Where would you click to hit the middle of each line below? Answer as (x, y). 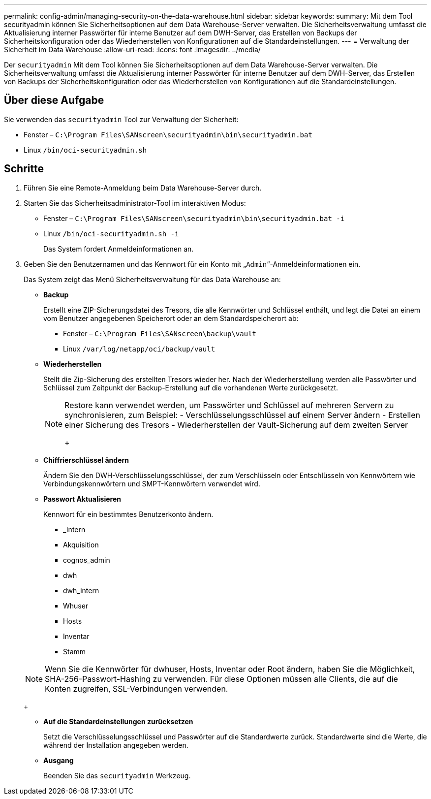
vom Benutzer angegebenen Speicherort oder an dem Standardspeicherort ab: (171, 318)
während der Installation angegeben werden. (116, 745)
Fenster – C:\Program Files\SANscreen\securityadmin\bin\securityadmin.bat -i (194, 218)
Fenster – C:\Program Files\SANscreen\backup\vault (160, 333)
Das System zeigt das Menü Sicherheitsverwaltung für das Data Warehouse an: (152, 279)
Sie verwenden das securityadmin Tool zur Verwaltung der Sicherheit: (121, 119)
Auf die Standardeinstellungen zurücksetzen (118, 721)
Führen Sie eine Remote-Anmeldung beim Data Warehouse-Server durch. (143, 188)
